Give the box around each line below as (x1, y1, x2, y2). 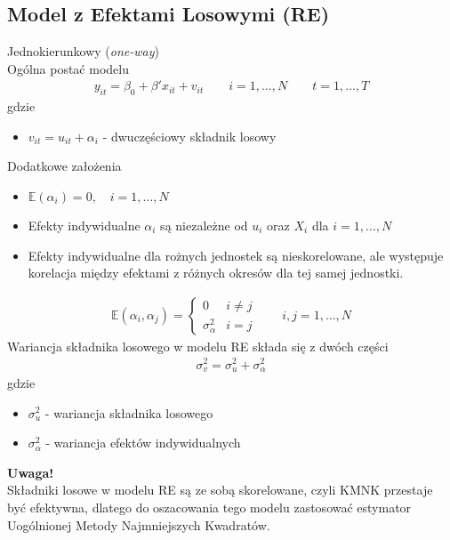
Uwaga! (7, 463, 54, 481)
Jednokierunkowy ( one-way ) (7, 42, 159, 60)
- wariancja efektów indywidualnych (45, 433, 241, 452)
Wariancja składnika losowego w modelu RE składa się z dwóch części (7, 336, 389, 355)
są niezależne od (160, 216, 248, 234)
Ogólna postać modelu (7, 59, 129, 77)
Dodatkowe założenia (7, 157, 122, 175)
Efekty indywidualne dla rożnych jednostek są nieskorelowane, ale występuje (28, 246, 444, 264)
